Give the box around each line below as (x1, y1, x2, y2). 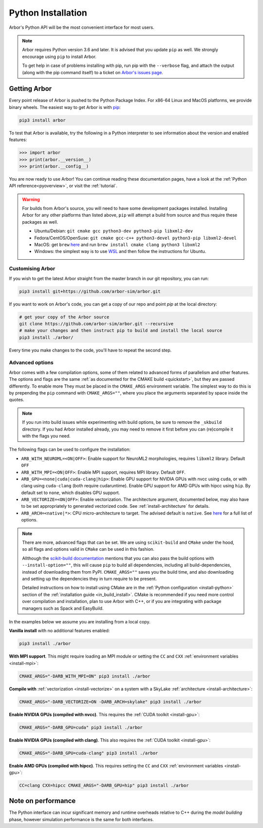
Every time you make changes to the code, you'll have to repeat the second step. (9, 347, 172, 353)
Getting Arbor (9, 84, 52, 93)
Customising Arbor (9, 265, 56, 272)
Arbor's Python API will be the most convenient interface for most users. (9, 24, 154, 30)
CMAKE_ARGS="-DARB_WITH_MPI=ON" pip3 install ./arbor (19, 673, 150, 679)
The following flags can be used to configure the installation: (9, 447, 131, 453)
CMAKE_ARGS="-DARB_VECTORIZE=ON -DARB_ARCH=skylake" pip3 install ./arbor (19, 699, 202, 704)
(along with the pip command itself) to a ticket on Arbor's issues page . (22, 69, 163, 75)
